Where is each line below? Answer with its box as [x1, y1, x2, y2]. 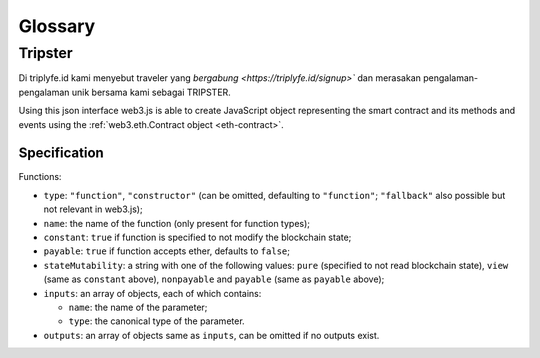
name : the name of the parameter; [68, 301, 208, 313]
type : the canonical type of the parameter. [68, 315, 245, 327]
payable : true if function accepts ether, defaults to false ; [43, 245, 290, 257]
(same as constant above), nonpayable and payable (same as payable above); [43, 273, 385, 285]
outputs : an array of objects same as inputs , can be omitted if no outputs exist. [43, 329, 380, 341]
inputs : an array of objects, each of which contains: [43, 287, 262, 299]
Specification [18, 145, 104, 162]
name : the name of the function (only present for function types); [43, 217, 310, 229]
